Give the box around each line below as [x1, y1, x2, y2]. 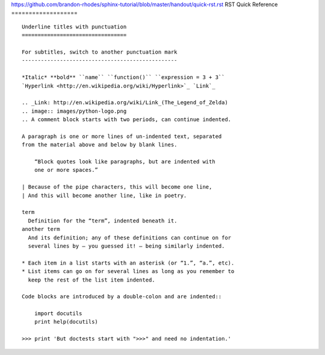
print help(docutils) [34, 318, 99, 325]
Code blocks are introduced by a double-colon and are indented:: [22, 293, 222, 300]
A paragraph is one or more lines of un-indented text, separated [22, 133, 222, 140]
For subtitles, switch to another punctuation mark [22, 48, 178, 55]
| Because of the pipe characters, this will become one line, [22, 184, 212, 190]
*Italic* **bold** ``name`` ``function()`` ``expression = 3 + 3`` [22, 74, 225, 81]
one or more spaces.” [34, 166, 99, 174]
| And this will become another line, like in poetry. [22, 192, 187, 199]
